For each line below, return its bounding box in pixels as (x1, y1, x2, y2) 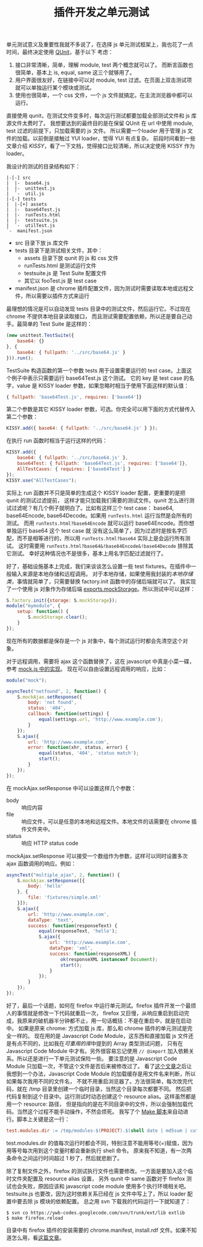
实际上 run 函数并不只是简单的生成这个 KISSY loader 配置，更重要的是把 (6, 489, 185, 496)
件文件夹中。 (21, 825, 53, 833)
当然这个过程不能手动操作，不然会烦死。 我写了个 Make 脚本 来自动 (16, 1108, 183, 1115)
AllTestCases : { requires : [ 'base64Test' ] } (17, 466, 131, 472)
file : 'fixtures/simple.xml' (28, 894, 101, 900)
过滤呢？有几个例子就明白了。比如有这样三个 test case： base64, (11, 504, 174, 511)
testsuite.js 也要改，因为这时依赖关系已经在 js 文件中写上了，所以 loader (6, 1190, 186, 1197)
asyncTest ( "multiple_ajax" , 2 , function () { (6, 872, 120, 878)
